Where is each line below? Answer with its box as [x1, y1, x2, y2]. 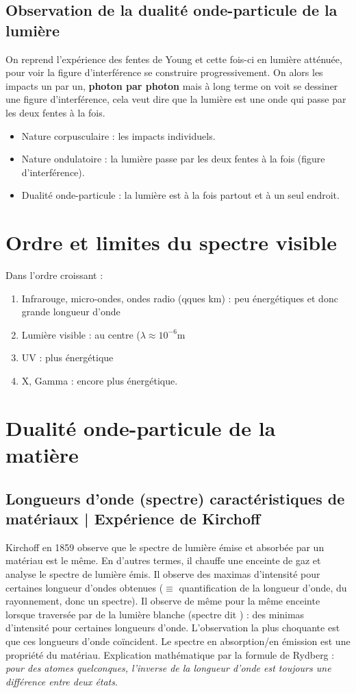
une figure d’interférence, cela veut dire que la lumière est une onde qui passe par [5, 92, 346, 106]
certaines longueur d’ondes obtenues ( [5, 580, 164, 594]
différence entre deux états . [5, 674, 118, 688]
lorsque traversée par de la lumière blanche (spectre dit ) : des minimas [5, 607, 305, 621]
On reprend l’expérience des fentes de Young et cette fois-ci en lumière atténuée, [5, 51, 342, 66]
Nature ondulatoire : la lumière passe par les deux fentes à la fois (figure [21, 151, 325, 166]
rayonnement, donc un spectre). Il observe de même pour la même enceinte [5, 594, 320, 608]
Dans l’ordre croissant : [5, 268, 103, 282]
